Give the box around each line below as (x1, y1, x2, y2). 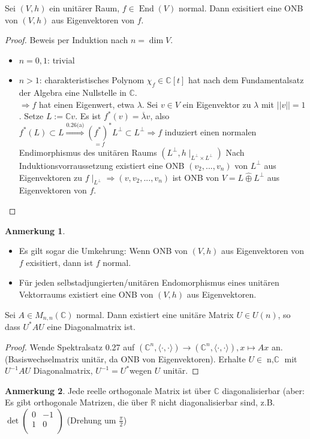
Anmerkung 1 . (5, 224, 65, 237)
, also (150, 110, 170, 122)
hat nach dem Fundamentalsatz (188, 74, 304, 86)
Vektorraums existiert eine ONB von (19, 287, 154, 300)
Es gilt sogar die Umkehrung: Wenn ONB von (19, 244, 188, 257)
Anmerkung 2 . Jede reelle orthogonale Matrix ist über (5, 384, 211, 396)
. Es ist (75, 110, 101, 122)
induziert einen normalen (164, 125, 257, 138)
